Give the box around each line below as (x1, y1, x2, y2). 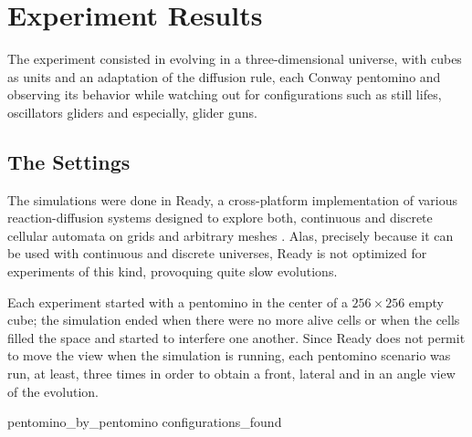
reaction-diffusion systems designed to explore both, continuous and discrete (7, 208, 433, 227)
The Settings (7, 147, 131, 175)
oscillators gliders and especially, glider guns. (7, 102, 257, 121)
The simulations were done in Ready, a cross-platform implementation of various (7, 190, 458, 209)
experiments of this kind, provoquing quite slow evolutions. (7, 262, 338, 281)
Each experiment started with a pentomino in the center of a (7, 292, 348, 311)
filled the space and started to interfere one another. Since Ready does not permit (7, 328, 466, 347)
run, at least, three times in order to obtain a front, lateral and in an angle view (7, 364, 456, 383)
